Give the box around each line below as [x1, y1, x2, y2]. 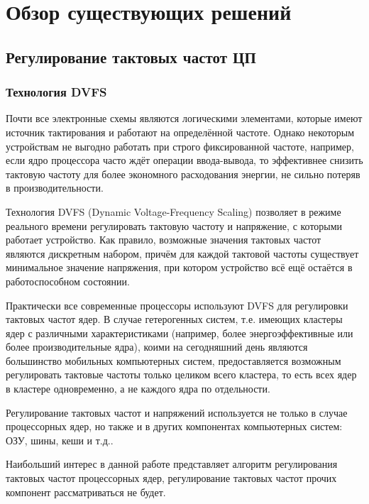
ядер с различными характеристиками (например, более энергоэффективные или [6, 325, 353, 340]
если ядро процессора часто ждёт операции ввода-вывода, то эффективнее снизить [6, 153, 363, 168]
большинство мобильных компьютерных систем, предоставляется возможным [6, 353, 341, 368]
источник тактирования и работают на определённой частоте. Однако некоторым [6, 124, 355, 139]
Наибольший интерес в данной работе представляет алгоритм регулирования [6, 456, 338, 471]
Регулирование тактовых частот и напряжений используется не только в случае [6, 405, 348, 420]
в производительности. [6, 180, 104, 195]
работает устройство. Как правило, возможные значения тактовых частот [6, 232, 321, 247]
